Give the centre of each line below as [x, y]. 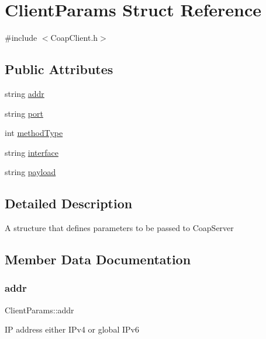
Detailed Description [69, 203]
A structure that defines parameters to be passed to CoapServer [119, 228]
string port [24, 113]
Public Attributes [59, 69]
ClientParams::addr [39, 310]
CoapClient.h [74, 38]
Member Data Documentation [98, 259]
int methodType [34, 133]
